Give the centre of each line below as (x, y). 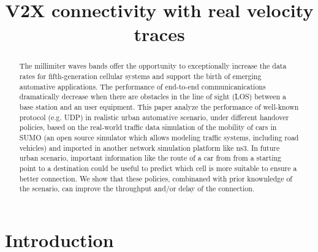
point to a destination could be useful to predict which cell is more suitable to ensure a (158, 168)
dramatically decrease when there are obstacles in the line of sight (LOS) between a (153, 97)
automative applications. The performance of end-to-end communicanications (142, 86)
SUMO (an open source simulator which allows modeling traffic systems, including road (159, 137)
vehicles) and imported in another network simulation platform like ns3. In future (150, 147)
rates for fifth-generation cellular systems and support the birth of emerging (140, 76)
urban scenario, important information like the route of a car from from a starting (150, 158)
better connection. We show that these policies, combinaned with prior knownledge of (156, 178)
